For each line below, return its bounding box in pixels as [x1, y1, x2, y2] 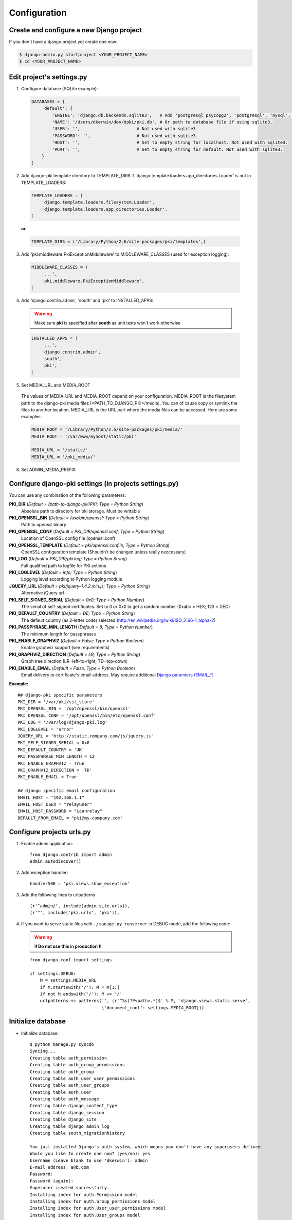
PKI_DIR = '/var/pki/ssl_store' [18, 699, 95, 705]
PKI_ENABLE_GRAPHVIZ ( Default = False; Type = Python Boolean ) [9, 637, 144, 644]
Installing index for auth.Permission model [30, 1192, 138, 1198]
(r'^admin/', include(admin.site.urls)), [30, 903, 130, 909]
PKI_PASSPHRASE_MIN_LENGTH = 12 [18, 754, 95, 759]
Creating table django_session [30, 1110, 105, 1115]
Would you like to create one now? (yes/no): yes [30, 1151, 151, 1157]
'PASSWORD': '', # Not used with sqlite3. [52, 133, 199, 139]
